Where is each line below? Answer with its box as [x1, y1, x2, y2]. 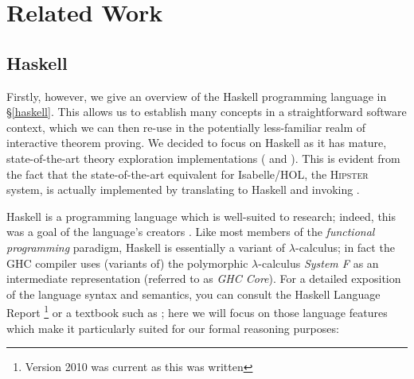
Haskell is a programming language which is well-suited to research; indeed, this [6, 207, 396, 224]
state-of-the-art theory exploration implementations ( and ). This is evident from [6, 149, 400, 166]
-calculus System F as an [258, 254, 379, 271]
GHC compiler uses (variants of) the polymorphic [6, 254, 248, 271]
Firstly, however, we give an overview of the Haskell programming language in [6, 87, 387, 104]
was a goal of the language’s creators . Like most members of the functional [6, 223, 375, 240]
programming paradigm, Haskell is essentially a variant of [6, 238, 286, 255]
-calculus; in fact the [295, 238, 395, 255]
